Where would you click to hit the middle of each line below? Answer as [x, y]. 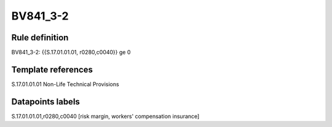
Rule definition [40, 38]
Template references [52, 69]
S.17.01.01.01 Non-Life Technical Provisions [65, 84]
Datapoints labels [45, 102]
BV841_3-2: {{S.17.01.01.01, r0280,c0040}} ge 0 [71, 53]
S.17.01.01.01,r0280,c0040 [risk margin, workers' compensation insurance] [105, 116]
